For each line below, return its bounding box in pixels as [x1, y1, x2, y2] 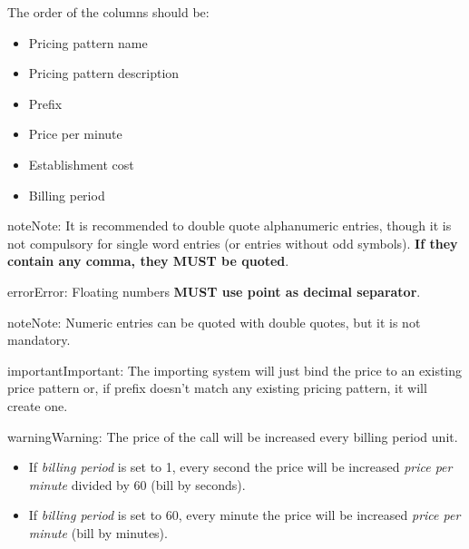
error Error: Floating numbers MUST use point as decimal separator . [7, 281, 421, 300]
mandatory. [7, 330, 71, 349]
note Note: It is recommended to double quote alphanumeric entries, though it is [7, 216, 452, 235]
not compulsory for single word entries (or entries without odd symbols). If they [7, 233, 458, 252]
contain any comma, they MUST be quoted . [7, 251, 289, 270]
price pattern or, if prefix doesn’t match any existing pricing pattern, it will [7, 378, 427, 397]
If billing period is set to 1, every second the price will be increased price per [28, 457, 453, 476]
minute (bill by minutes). [28, 523, 168, 542]
